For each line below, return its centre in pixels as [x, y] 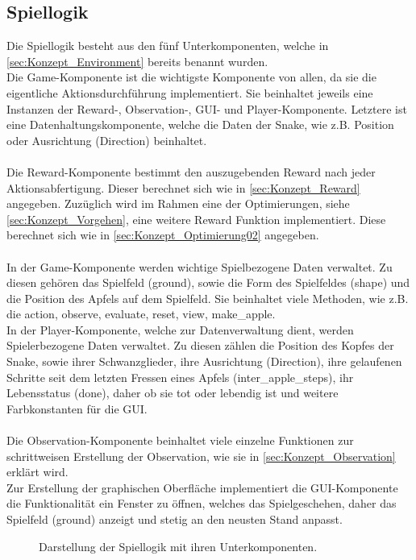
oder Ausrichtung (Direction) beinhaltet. [107, 140]
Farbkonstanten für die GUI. [77, 408]
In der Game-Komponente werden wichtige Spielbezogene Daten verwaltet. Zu [200, 266]
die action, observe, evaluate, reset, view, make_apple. [141, 314]
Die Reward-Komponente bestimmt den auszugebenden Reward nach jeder [191, 171]
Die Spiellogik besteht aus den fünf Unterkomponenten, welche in [168, 46]
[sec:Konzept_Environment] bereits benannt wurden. [137, 61]
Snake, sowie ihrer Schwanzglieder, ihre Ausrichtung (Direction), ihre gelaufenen [204, 361]
